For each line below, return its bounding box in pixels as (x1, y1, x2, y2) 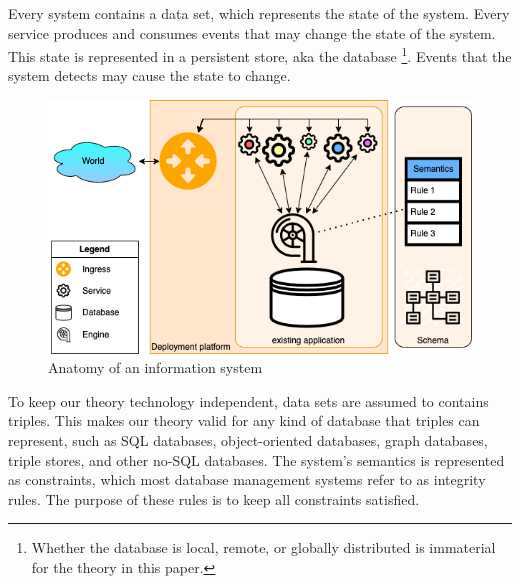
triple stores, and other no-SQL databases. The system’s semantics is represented (8, 449, 505, 470)
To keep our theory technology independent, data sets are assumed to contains (8, 390, 489, 411)
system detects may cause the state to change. (8, 65, 291, 86)
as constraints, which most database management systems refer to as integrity (8, 469, 486, 490)
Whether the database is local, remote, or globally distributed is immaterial (31, 537, 496, 558)
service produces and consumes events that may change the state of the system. (8, 22, 496, 43)
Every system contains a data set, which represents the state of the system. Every (8, 3, 510, 23)
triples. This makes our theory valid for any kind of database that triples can (8, 410, 480, 431)
